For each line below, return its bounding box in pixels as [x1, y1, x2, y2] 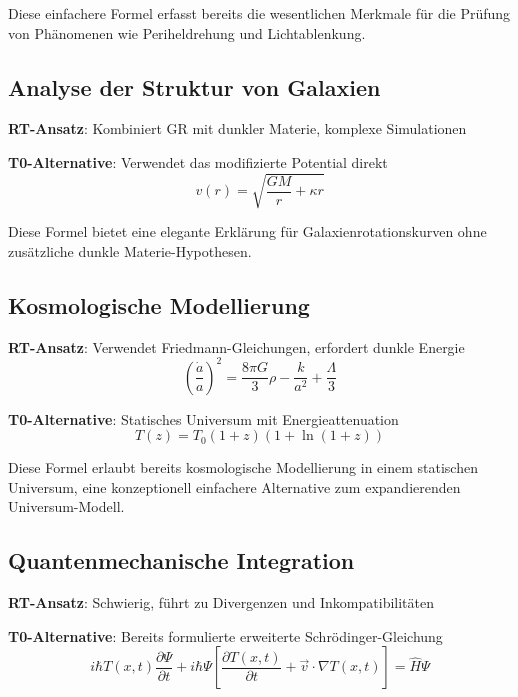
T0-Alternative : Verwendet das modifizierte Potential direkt [8, 151, 388, 172]
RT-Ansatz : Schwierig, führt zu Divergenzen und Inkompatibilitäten [8, 592, 434, 613]
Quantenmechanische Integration [8, 545, 355, 576]
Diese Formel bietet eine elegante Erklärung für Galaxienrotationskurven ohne [8, 221, 487, 242]
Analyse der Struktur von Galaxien [8, 71, 381, 102]
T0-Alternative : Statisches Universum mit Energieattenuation [8, 408, 399, 429]
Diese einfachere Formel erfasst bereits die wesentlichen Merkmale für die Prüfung [8, 3, 511, 23]
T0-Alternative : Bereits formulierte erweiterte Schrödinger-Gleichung [8, 625, 443, 646]
